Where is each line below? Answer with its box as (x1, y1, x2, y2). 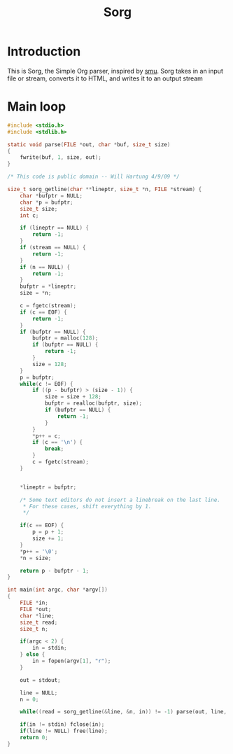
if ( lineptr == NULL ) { (20, 225, 90, 232)
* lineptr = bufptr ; (20, 484, 77, 491)
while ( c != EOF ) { (20, 380, 73, 387)
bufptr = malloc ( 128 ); (32, 335, 99, 342)
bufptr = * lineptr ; (20, 283, 77, 291)
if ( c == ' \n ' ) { (32, 439, 83, 446)
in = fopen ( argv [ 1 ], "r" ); (32, 657, 111, 664)
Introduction (7, 43, 81, 60)
